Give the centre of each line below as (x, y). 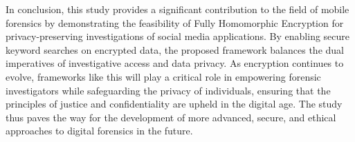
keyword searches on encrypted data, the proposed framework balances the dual (175, 49)
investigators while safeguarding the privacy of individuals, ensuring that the (168, 90)
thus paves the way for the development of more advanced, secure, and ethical (171, 117)
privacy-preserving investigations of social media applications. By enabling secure (178, 36)
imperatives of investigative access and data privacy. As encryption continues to (175, 63)
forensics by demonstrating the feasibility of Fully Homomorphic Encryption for (175, 22)
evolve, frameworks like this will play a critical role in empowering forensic (163, 76)
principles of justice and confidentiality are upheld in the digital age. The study (174, 104)
